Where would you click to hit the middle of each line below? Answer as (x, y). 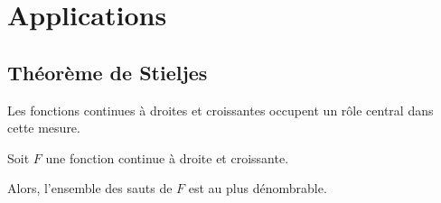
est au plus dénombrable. (258, 188)
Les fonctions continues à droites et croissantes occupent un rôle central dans (220, 110)
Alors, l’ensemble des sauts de (90, 188)
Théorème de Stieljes (108, 72)
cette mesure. (44, 128)
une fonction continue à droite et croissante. (167, 157)
